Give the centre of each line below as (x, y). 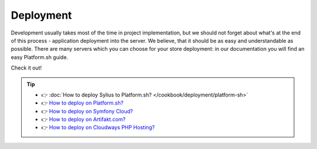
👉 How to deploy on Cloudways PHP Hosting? (98, 127)
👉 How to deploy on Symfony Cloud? (87, 111)
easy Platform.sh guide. (40, 57)
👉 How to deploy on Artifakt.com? (84, 119)
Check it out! (26, 68)
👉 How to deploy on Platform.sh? (82, 103)
